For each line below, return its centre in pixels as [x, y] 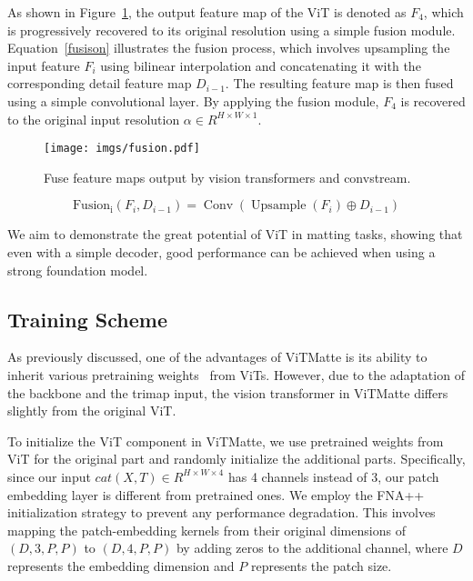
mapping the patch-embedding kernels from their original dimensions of [206, 530]
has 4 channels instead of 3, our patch [333, 476]
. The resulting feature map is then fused [339, 83]
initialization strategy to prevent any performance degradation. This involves [221, 512]
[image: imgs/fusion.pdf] [122, 149]
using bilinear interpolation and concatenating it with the [261, 65]
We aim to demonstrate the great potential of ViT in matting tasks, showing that [235, 234]
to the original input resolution [94, 119]
